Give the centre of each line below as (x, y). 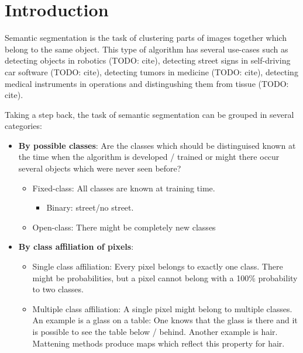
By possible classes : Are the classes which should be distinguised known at (157, 145)
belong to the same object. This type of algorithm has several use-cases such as (147, 49)
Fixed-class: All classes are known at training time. (124, 188)
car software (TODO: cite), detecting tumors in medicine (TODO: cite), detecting (151, 71)
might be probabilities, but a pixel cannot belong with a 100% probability (165, 277)
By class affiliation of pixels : (76, 247)
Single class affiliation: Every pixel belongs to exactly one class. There (158, 266)
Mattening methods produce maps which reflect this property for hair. (159, 343)
